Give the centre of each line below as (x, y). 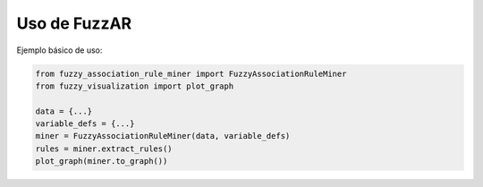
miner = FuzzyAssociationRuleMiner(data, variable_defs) (163, 136)
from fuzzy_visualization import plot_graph (135, 86)
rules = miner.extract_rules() (104, 149)
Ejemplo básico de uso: (59, 50)
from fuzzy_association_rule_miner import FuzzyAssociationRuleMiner (191, 73)
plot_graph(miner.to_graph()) (102, 161)
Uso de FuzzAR (74, 23)
